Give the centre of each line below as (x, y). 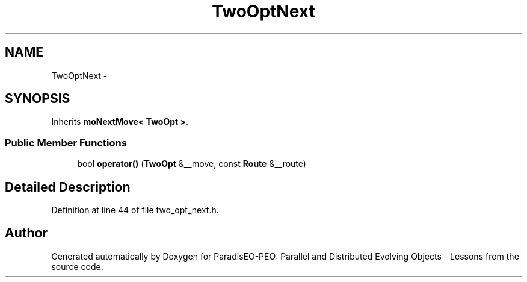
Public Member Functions (66, 143)
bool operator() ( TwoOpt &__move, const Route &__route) (192, 164)
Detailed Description (68, 187)
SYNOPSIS (38, 99)
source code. (77, 266)
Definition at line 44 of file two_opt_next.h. (135, 210)
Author (26, 233)
